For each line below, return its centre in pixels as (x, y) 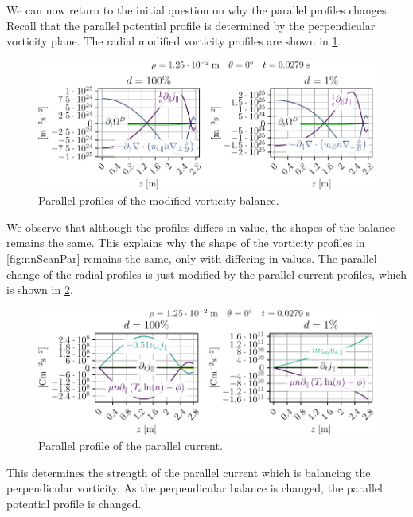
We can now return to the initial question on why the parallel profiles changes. (198, 10)
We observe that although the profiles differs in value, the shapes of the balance (201, 227)
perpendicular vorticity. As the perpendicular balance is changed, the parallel (195, 488)
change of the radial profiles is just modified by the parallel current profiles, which (207, 274)
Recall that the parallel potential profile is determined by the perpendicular (191, 25)
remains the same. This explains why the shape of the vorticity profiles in (186, 243)
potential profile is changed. (74, 503)
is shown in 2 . (40, 290)
